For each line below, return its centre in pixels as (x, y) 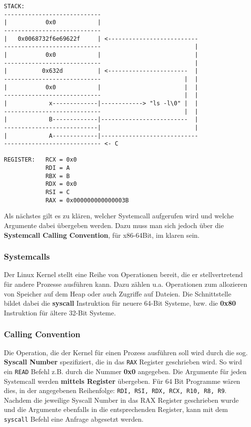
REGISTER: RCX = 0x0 (40, 160)
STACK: (14, 6)
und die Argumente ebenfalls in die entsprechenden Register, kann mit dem (116, 409)
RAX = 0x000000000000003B (87, 200)
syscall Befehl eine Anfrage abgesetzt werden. (74, 419)
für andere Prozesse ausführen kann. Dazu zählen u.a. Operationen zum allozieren (126, 284)
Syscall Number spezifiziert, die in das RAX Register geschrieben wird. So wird (123, 362)
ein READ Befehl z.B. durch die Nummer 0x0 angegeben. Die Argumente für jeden (125, 371)
